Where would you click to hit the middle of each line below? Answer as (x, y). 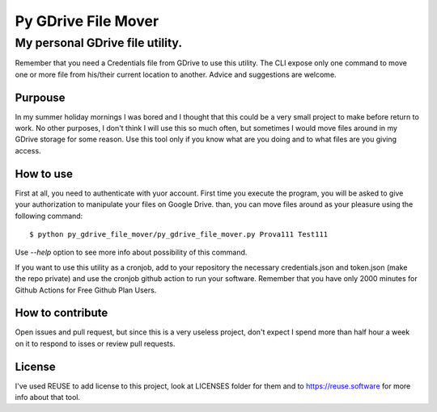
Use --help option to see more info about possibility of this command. (131, 252)
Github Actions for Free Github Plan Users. (86, 290)
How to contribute (62, 313)
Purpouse (40, 97)
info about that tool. (48, 397)
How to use (44, 174)
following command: (49, 216)
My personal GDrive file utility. (98, 43)
